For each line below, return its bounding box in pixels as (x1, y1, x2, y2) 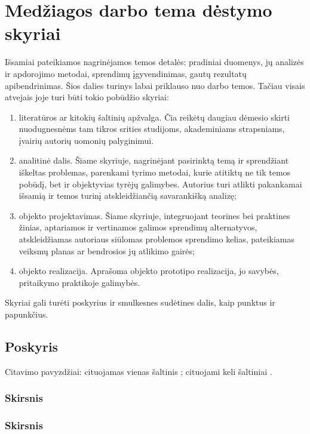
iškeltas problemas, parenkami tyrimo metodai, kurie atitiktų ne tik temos (19, 166, 291, 178)
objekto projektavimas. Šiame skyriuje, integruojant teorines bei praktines (19, 209, 290, 221)
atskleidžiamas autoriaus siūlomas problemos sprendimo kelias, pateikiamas (19, 233, 295, 245)
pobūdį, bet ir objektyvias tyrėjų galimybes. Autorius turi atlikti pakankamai (19, 177, 302, 190)
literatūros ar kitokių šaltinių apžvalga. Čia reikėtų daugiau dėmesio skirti (19, 110, 290, 123)
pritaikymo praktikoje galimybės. (19, 276, 140, 288)
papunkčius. (5, 308, 48, 320)
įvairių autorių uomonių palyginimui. (19, 134, 154, 146)
